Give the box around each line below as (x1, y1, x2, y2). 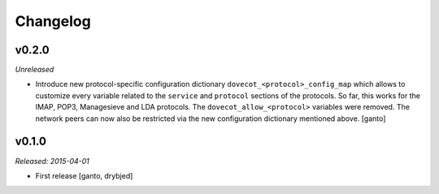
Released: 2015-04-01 (15, 156, 89, 166)
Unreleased (15, 65, 54, 75)
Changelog (15, 12, 91, 30)
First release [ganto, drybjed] (35, 170, 133, 180)
